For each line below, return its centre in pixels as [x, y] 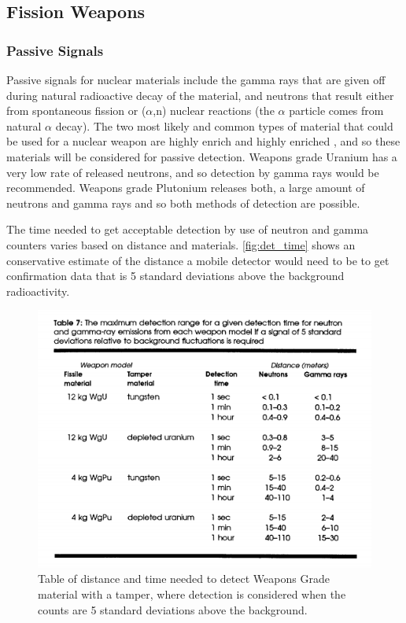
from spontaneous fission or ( [76, 111]
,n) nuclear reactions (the [214, 111]
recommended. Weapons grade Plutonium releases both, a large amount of [186, 188]
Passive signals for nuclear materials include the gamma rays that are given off [196, 79]
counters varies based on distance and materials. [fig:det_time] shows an [181, 244]
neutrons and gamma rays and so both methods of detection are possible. [183, 203]
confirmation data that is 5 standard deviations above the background [175, 276]
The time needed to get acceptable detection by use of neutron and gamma [188, 229]
